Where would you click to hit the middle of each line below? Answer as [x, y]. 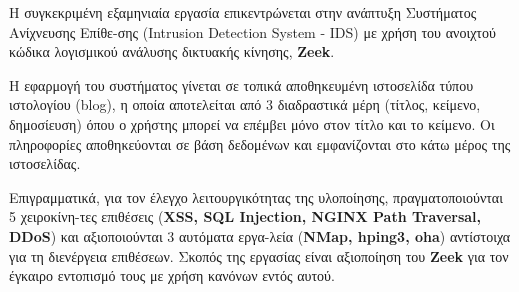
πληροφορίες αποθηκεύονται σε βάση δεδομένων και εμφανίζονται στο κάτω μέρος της [260, 143]
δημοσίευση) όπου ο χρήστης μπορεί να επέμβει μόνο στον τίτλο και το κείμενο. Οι [252, 123]
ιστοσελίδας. [45, 163]
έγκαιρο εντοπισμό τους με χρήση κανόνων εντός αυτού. [172, 275]
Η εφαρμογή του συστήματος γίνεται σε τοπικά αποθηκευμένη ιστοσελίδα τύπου [241, 84]
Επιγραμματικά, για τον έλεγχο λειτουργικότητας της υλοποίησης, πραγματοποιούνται [256, 196]
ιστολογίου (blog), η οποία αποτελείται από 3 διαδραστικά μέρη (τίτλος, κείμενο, [245, 104]
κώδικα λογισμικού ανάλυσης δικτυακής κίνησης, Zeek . [172, 51]
